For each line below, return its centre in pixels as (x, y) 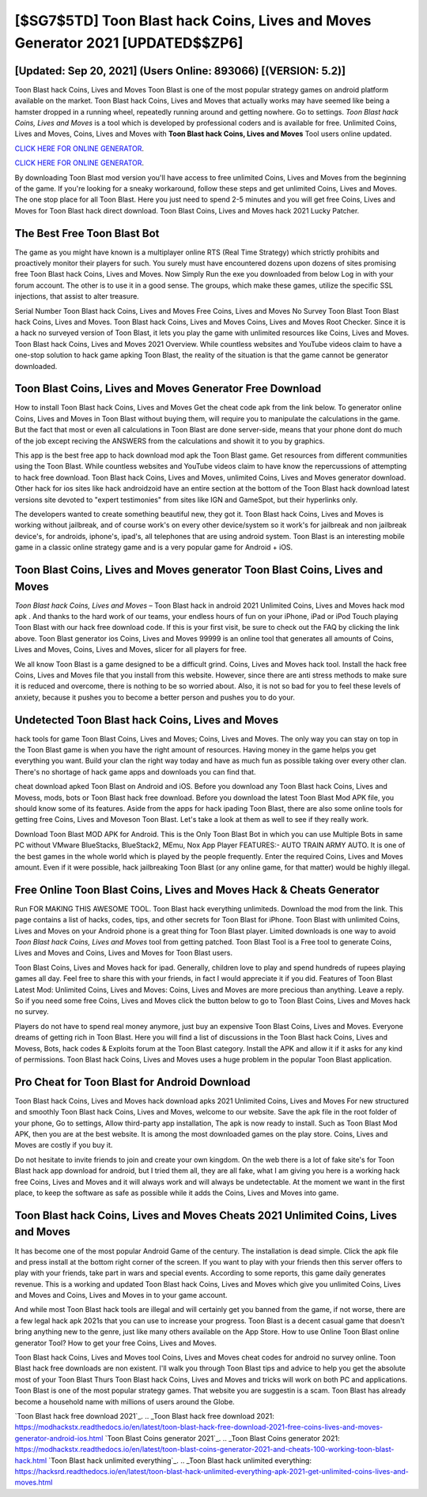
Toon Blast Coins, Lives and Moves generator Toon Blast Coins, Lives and (199, 569)
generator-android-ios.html (59, 1438)
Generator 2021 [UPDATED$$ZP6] (129, 43)
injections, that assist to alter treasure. (77, 296)
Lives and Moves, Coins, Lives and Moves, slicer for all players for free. (130, 650)
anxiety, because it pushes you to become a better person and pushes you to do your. (155, 697)
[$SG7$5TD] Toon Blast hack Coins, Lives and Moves (193, 21)
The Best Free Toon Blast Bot (87, 233)
